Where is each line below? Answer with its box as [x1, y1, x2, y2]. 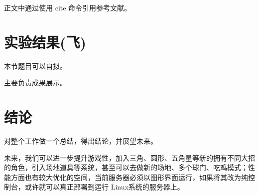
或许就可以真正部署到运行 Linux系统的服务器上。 [24, 182, 184, 192]
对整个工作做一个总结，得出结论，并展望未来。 [4, 136, 157, 146]
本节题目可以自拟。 [4, 60, 67, 71]
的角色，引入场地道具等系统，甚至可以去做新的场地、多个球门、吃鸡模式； [4, 162, 248, 173]
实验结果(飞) [4, 31, 87, 52]
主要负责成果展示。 [4, 77, 67, 88]
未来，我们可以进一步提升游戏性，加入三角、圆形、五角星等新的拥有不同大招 [4, 152, 255, 163]
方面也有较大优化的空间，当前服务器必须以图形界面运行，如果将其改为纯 [10, 172, 248, 182]
